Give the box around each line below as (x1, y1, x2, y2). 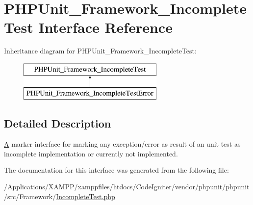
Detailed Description (4, 116, 111, 131)
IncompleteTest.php (56, 191, 115, 201)
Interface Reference (38, 17, 173, 37)
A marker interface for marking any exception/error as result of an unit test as (4, 139, 241, 149)
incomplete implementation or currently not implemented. (4, 148, 178, 158)
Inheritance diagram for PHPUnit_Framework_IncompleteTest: (4, 46, 197, 56)
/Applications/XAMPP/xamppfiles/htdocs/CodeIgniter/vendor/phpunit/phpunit (4, 181, 250, 192)
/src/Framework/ (4, 191, 56, 201)
